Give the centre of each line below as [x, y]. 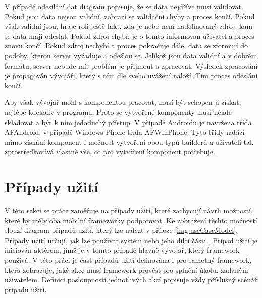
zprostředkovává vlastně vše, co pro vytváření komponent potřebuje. [110, 152]
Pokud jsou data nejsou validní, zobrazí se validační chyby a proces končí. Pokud [130, 16]
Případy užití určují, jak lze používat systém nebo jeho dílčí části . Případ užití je [131, 240]
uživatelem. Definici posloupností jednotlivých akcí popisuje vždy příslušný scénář [131, 280]
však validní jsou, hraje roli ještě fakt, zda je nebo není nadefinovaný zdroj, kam [129, 26]
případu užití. [26, 289]
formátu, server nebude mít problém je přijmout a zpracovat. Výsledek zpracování [131, 65]
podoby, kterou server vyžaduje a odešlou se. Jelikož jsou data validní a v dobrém [131, 55]
